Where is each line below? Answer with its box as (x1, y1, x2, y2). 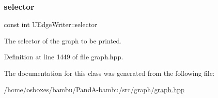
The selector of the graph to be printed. (4, 35, 122, 45)
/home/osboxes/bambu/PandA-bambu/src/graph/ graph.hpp (4, 84, 185, 94)
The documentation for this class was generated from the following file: (4, 68, 215, 78)
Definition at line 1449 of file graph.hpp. (4, 52, 124, 62)
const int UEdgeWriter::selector (4, 19, 97, 29)
